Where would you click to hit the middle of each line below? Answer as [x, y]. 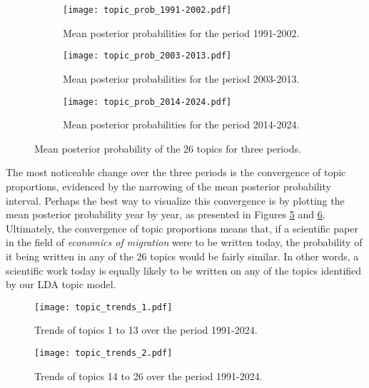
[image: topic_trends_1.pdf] [103, 307]
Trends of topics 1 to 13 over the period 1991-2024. [146, 330]
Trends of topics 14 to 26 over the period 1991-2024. [148, 376]
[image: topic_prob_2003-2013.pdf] [147, 56]
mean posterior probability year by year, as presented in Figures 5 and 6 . [166, 214]
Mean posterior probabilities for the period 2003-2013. [181, 78]
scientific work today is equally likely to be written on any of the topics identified [184, 270]
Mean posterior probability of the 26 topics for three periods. [168, 148]
